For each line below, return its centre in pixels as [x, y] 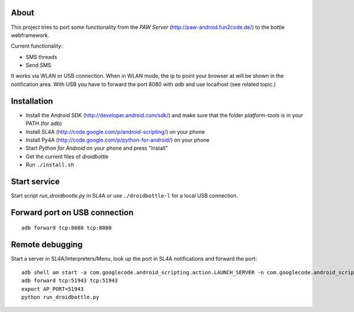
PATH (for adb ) [44, 123]
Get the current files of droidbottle [67, 156]
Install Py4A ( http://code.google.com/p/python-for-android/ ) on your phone [117, 140]
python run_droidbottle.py [60, 297]
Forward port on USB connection [72, 212]
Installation [32, 101]
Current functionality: [37, 46]
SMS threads [41, 57]
